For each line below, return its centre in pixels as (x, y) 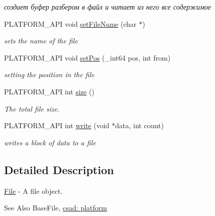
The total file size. (32, 108)
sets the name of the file (41, 41)
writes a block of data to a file (50, 142)
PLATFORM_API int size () (49, 91)
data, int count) (139, 125)
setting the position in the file (49, 74)
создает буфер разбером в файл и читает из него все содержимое (108, 7)
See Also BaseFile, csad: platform (56, 208)
